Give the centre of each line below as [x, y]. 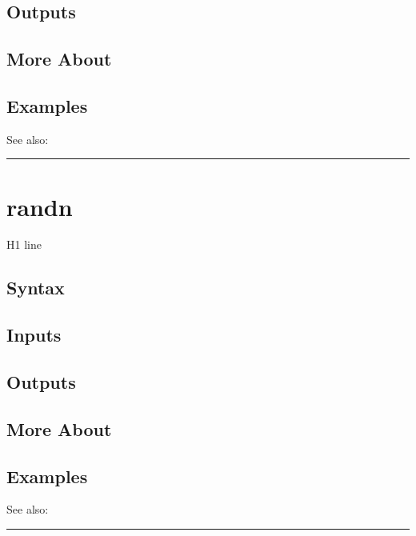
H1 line [24, 244]
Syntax [36, 288]
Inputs [34, 335]
